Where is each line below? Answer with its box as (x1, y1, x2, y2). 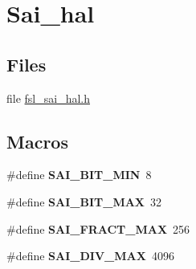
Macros (6, 128, 68, 153)
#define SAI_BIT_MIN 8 (6, 166, 152, 183)
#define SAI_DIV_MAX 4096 (6, 247, 174, 264)
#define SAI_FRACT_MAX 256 (6, 220, 190, 237)
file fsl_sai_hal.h (6, 89, 91, 106)
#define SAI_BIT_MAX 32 (6, 193, 162, 210)
